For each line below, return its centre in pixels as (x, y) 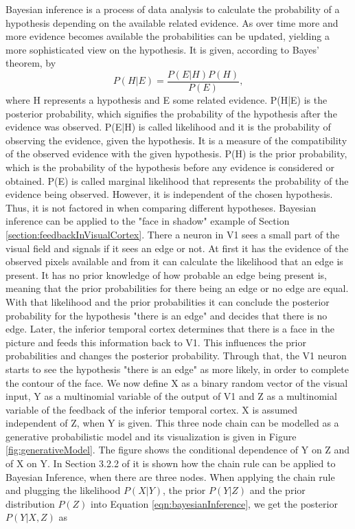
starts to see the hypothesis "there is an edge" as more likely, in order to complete (177, 369)
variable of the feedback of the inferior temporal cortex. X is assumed (152, 409)
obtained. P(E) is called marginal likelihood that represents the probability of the (177, 180)
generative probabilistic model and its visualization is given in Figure (151, 436)
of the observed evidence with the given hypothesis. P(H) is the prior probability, (176, 154)
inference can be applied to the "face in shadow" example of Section (148, 221)
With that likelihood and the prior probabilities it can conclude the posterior (168, 301)
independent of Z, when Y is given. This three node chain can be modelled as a (172, 423)
